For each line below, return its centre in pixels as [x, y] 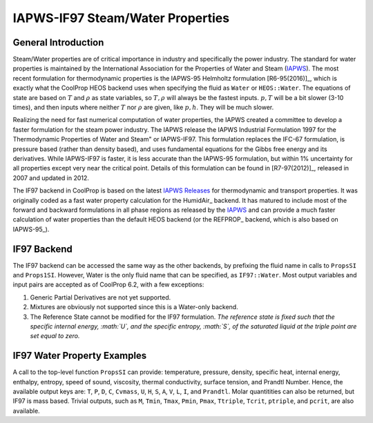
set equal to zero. [55, 336]
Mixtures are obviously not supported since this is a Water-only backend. [134, 307]
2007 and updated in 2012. [51, 178]
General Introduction [58, 42]
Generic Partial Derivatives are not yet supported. [101, 297]
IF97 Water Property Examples [80, 356]
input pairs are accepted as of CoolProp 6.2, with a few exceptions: [108, 285]
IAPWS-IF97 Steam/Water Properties [121, 18]
